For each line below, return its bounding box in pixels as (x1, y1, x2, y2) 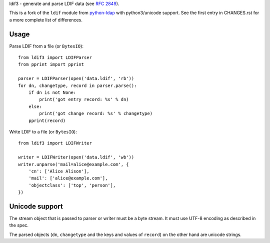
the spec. (9, 222, 29, 228)
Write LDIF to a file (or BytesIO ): (9, 128, 77, 134)
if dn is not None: (28, 90, 76, 95)
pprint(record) (28, 117, 66, 123)
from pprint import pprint (18, 61, 84, 67)
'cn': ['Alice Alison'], (28, 168, 89, 174)
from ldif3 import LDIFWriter (18, 140, 92, 146)
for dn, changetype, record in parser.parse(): (18, 82, 137, 88)
